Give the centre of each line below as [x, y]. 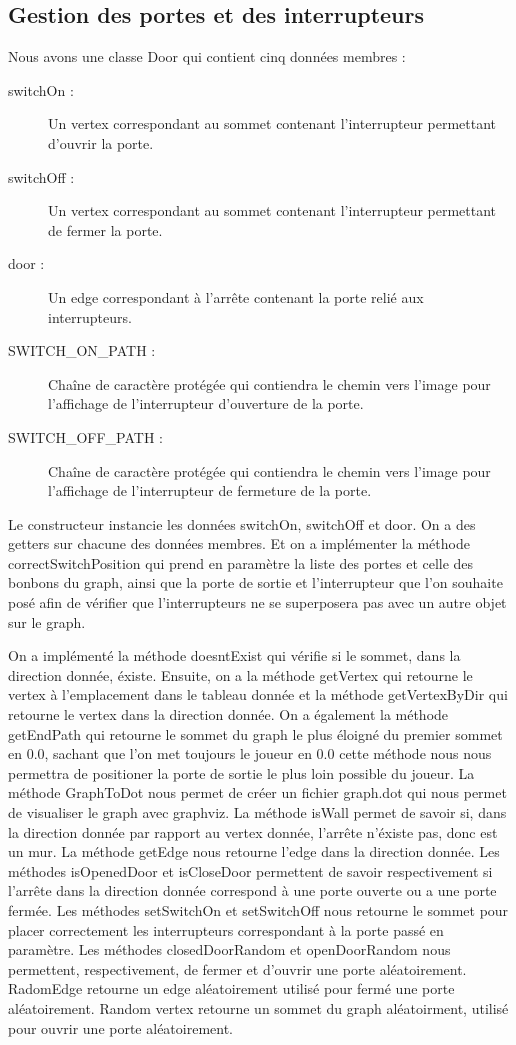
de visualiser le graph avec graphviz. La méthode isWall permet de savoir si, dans [257, 812]
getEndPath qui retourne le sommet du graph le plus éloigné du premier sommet [255, 733]
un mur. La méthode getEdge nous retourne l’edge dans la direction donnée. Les [254, 851]
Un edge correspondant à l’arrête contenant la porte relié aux [236, 296]
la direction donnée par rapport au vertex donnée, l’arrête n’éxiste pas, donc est [253, 831]
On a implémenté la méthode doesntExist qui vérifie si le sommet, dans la [234, 655]
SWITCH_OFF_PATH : [85, 436]
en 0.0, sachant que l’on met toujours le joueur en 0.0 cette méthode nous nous [250, 753]
